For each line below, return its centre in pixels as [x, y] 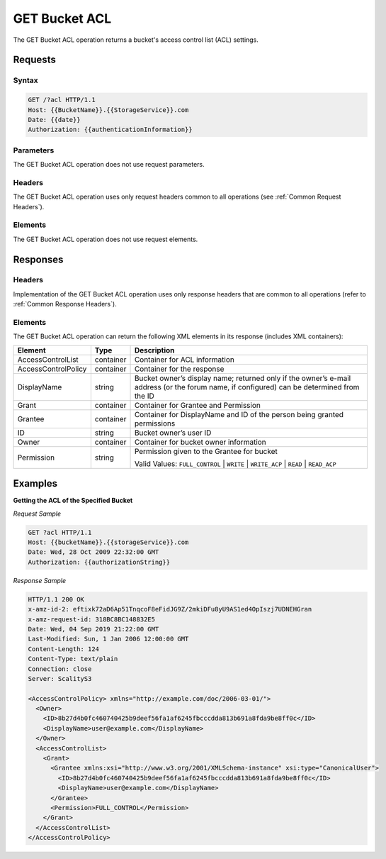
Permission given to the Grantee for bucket [206, 451]
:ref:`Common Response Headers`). [65, 304]
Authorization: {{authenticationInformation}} [110, 130]
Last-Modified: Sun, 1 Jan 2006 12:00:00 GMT [108, 639]
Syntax [25, 80]
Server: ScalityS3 [60, 678]
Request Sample [37, 514]
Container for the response [179, 369]
